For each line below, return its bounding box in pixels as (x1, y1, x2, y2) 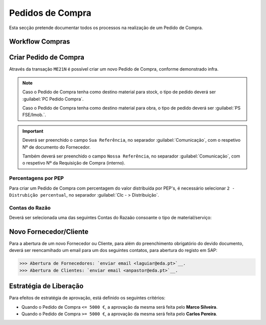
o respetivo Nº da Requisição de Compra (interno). (22, 160, 126, 166)
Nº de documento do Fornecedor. (22, 144, 91, 150)
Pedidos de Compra (9, 7, 92, 18)
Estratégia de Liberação (9, 282, 84, 290)
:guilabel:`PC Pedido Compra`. (22, 96, 84, 102)
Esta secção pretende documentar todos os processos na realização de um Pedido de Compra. (9, 25, 203, 31)
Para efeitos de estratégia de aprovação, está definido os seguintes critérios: (9, 295, 166, 301)
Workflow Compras (9, 38, 70, 46)
